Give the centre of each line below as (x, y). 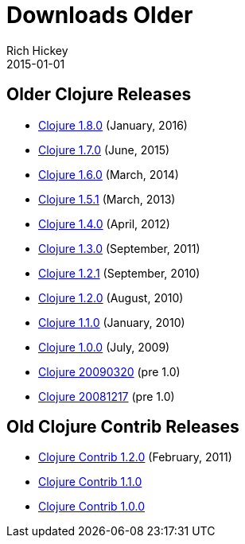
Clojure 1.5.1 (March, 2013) (107, 199)
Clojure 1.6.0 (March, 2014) (109, 174)
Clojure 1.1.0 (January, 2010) (112, 322)
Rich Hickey (37, 50)
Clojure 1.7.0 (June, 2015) (104, 150)
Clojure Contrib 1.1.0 (90, 482)
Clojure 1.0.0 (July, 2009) (104, 347)
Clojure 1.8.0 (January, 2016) (113, 125)
